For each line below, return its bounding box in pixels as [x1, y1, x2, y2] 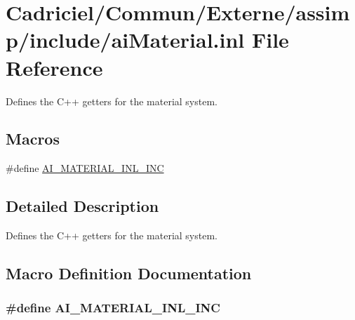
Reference [6, 53, 103, 81]
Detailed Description [6, 195, 159, 217]
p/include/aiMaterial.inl [6, 25, 245, 54]
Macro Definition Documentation [6, 262, 252, 284]
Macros [6, 128, 60, 149]
